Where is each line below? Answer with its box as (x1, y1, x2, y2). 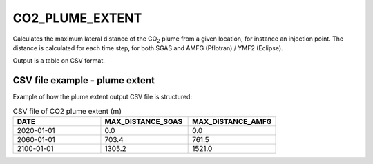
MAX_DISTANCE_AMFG (192, 117, 272, 126)
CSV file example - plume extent (12, 74, 155, 86)
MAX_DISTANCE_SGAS (104, 117, 183, 126)
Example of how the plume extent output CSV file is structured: (12, 93, 193, 101)
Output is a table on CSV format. (12, 57, 105, 65)
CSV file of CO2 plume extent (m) (12, 106, 122, 116)
